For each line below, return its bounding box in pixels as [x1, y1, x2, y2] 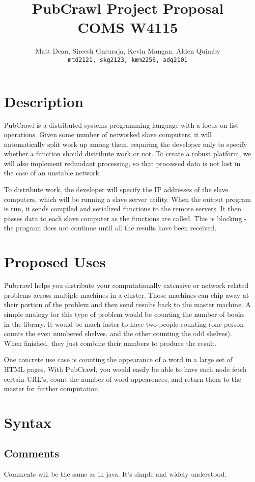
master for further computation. [4, 383, 100, 394]
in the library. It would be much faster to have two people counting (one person [4, 318, 244, 329]
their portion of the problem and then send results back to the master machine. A [4, 299, 251, 310]
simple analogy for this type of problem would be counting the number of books [4, 309, 245, 319]
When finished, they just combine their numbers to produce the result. [4, 338, 217, 348]
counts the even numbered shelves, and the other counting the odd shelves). [4, 328, 232, 339]
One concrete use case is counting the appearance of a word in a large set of [4, 354, 233, 365]
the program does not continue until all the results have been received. [4, 223, 217, 233]
